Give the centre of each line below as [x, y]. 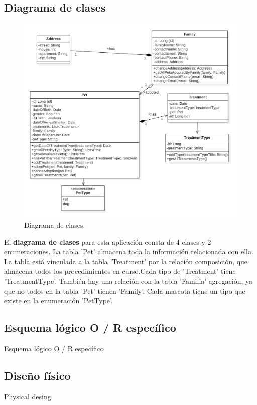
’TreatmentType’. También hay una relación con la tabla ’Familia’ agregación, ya [128, 280]
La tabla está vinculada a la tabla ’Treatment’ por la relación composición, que [126, 261]
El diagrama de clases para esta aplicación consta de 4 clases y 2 [108, 241]
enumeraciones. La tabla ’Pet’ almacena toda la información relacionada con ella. [129, 251]
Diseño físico [37, 375]
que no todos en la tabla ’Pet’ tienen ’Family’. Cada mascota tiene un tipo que [125, 290]
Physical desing [28, 396]
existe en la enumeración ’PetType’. [58, 300]
